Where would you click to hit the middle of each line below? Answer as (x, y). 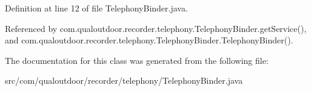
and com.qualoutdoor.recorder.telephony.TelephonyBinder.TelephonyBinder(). (149, 40)
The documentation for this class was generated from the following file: (137, 60)
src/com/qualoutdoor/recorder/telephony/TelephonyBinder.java (124, 80)
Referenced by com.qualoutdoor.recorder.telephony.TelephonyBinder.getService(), (156, 28)
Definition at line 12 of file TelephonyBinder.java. (96, 8)
